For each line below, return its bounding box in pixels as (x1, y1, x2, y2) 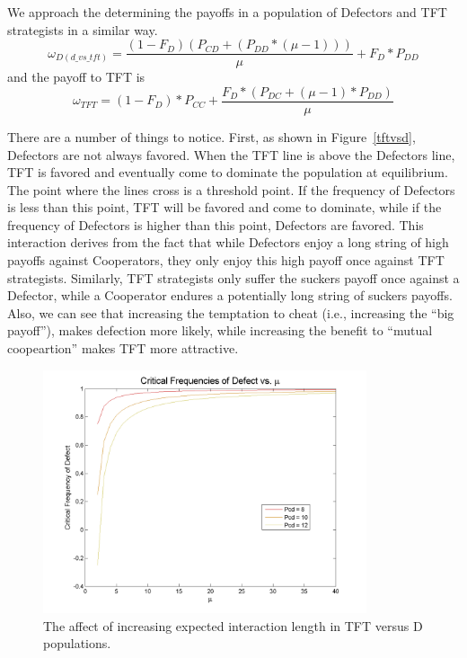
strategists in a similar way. (7, 20, 158, 39)
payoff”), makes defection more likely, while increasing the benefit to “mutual (7, 321, 433, 340)
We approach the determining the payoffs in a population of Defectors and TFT (7, 3, 447, 21)
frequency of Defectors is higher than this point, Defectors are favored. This (7, 215, 424, 234)
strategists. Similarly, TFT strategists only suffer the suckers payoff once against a (7, 268, 460, 287)
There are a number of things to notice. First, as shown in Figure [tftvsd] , (7, 127, 416, 146)
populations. (43, 634, 111, 653)
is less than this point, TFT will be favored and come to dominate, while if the (7, 198, 442, 217)
